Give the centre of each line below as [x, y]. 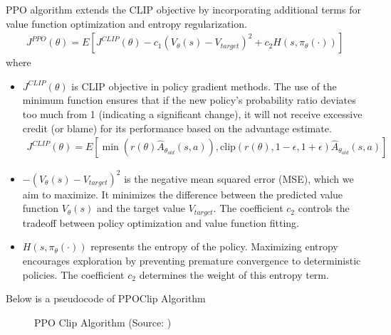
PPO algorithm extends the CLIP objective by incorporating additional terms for [183, 9]
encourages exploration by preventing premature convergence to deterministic [192, 260]
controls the [324, 208]
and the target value [141, 208]
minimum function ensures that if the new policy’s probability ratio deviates [189, 100]
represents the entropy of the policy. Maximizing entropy [214, 246]
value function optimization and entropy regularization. [126, 23]
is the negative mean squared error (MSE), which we [239, 178]
